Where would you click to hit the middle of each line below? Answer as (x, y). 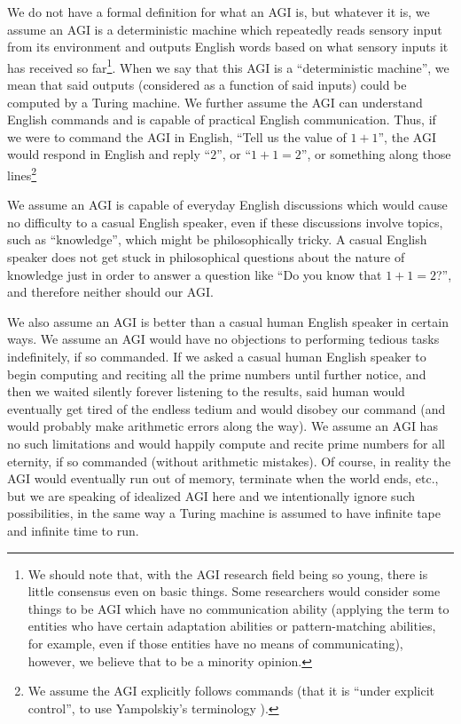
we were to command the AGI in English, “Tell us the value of (177, 136)
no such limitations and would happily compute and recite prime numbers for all (226, 443)
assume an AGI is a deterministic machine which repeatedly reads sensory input (225, 29)
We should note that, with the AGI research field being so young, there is (228, 573)
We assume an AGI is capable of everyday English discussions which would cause (227, 205)
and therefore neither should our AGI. (110, 292)
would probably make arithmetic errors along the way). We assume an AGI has (223, 426)
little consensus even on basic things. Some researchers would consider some (234, 591)
